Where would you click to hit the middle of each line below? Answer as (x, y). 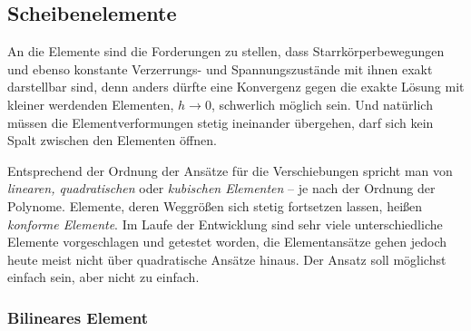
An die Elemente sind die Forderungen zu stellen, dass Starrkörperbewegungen (226, 51)
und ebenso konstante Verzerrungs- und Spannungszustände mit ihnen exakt (220, 68)
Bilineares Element (78, 317)
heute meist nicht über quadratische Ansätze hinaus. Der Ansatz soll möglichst (227, 259)
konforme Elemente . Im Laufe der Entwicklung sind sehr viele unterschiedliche (225, 224)
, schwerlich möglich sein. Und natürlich (322, 104)
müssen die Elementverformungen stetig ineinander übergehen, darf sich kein (221, 122)
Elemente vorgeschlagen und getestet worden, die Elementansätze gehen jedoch (227, 242)
